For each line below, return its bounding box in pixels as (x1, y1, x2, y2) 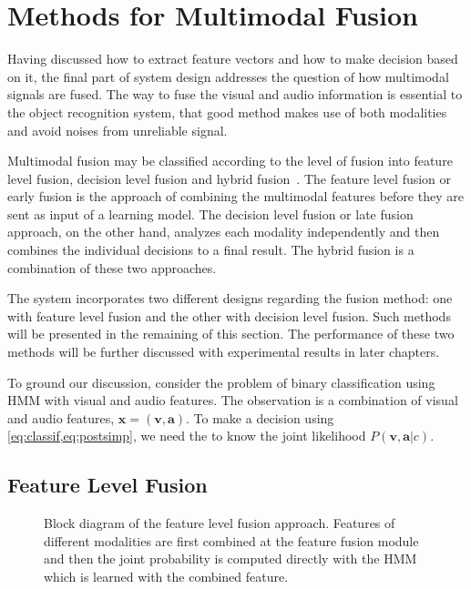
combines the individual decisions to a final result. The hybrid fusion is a (7, 240, 415, 259)
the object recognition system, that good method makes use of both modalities (7, 102, 447, 121)
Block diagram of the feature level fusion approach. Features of (44, 513, 395, 533)
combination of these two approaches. (7, 258, 217, 277)
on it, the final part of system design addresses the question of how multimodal (7, 66, 449, 86)
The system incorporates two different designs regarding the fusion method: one (7, 289, 453, 308)
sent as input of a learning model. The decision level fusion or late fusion (7, 204, 414, 223)
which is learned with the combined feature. (44, 566, 289, 585)
